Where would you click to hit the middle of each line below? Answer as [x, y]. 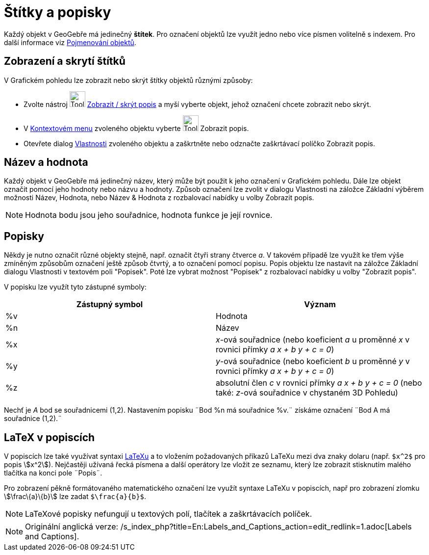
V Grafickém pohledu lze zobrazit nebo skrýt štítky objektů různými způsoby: [128, 80]
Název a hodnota [46, 162]
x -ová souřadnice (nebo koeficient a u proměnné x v [313, 340]
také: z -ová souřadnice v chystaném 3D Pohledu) [307, 393]
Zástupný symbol [110, 304]
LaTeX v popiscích [50, 437]
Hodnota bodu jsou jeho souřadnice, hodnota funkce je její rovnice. [149, 215]
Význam [320, 304]
